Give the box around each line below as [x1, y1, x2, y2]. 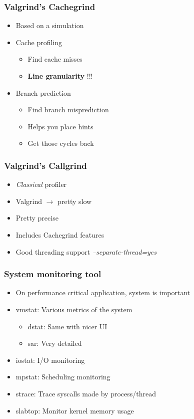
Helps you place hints [27, 121, 93, 131]
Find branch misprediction [27, 104, 109, 115]
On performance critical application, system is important [15, 287, 190, 298]
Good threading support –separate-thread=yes [15, 246, 157, 257]
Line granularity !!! [27, 71, 93, 81]
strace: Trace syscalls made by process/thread [15, 388, 156, 398]
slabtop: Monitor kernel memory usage [15, 405, 134, 415]
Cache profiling [15, 37, 62, 47]
